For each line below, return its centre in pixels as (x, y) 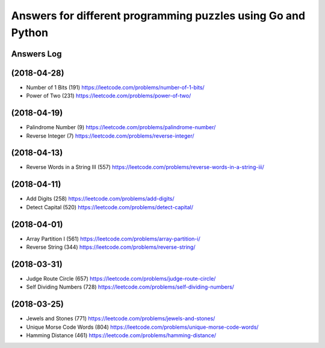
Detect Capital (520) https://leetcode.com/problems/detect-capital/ (110, 207)
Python (29, 32)
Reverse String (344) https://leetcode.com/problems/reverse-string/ (111, 247)
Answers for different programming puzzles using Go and (158, 16)
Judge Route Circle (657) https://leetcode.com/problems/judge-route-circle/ (121, 278)
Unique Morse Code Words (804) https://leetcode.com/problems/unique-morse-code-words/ (142, 327)
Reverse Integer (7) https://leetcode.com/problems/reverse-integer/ (110, 136)
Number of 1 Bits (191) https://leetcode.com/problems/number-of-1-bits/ (115, 87)
